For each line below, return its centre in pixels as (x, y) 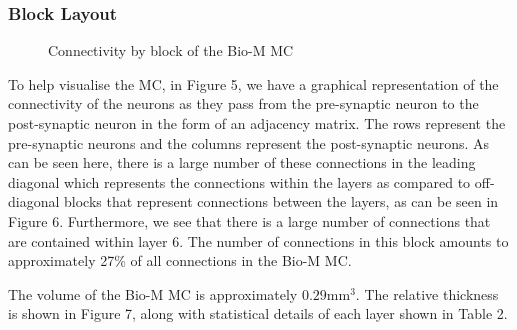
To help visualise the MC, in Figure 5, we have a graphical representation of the (253, 83)
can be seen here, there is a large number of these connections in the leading (242, 162)
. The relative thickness (427, 293)
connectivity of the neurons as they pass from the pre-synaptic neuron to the (243, 103)
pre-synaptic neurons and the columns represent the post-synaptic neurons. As (249, 142)
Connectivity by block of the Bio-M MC (171, 50)
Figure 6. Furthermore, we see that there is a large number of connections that (249, 220)
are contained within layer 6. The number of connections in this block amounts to (258, 240)
